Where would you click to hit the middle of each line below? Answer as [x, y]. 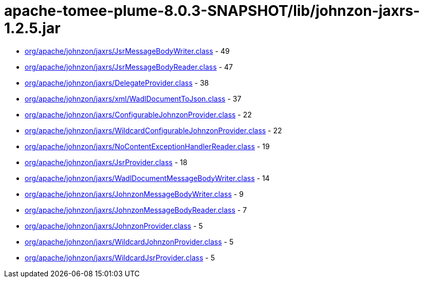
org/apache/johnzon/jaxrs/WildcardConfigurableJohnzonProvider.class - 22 [153, 130]
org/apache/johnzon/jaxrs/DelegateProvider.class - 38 [117, 83]
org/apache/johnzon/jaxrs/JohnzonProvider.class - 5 [114, 226]
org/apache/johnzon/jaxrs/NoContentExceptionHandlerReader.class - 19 [147, 146]
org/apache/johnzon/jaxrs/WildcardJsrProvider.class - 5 [120, 257]
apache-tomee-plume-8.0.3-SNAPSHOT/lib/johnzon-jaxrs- [212, 11]
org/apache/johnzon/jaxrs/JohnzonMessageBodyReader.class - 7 [136, 210]
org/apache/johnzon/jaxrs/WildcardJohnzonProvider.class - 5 [129, 241]
